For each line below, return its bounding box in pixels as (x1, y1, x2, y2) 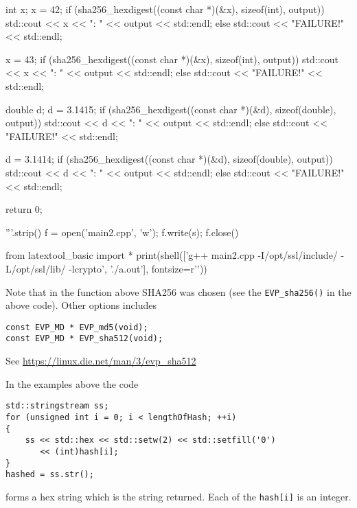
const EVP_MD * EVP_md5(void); (5, 322, 148, 332)
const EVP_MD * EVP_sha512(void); (5, 334, 163, 344)
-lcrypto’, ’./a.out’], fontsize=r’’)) (69, 261, 207, 275)
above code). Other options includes (5, 298, 157, 312)
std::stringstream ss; (5, 401, 109, 411)
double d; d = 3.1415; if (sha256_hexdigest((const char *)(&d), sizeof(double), (5, 102, 336, 116)
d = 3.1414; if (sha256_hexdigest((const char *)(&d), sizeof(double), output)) (5, 152, 333, 166)
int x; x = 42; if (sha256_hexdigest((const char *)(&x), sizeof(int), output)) (5, 2, 325, 16)
